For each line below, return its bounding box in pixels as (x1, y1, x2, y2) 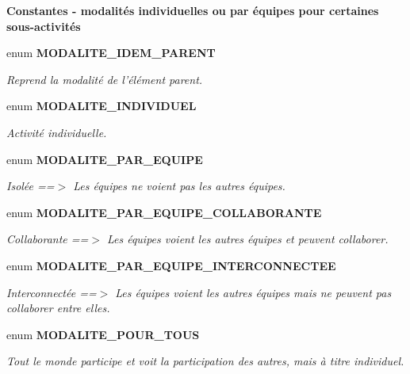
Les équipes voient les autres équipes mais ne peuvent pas (115, 284, 392, 300)
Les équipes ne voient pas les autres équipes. (73, 177, 285, 194)
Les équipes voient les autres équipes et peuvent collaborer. (106, 231, 389, 247)
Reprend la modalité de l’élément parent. (6, 71, 203, 87)
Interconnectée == (6, 284, 97, 300)
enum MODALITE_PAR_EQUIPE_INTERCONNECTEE (6, 257, 336, 273)
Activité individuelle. (6, 124, 107, 140)
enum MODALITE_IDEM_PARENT (6, 44, 216, 61)
